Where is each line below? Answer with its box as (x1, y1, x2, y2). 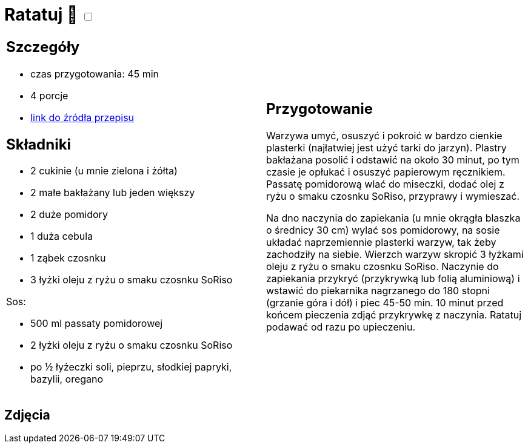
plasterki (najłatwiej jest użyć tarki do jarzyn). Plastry (266, 142, 507, 154)
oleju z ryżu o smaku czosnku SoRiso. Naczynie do (266, 260, 499, 273)
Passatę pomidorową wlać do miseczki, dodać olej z (266, 178, 504, 191)
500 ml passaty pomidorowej (30, 317, 163, 330)
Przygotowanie (266, 100, 373, 118)
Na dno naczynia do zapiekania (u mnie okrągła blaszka (266, 212, 521, 225)
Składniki (6, 135, 72, 153)
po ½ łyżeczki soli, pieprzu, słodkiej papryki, (30, 361, 232, 374)
